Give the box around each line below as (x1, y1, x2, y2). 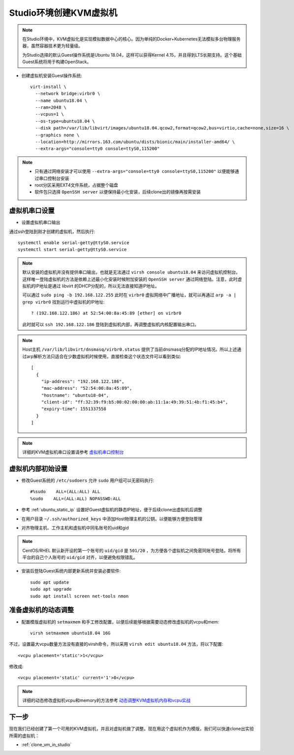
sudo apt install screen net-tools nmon (30, 593, 129, 599)
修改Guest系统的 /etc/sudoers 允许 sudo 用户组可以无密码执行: (21, 477, 154, 483)
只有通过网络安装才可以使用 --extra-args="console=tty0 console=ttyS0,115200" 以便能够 (34, 168, 235, 174)
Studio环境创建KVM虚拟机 (9, 7, 118, 18)
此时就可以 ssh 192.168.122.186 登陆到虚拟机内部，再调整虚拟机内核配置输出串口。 (22, 321, 199, 327)
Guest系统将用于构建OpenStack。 (22, 59, 91, 65)
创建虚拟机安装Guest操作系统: (21, 72, 82, 78)
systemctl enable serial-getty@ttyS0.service (18, 240, 130, 246)
